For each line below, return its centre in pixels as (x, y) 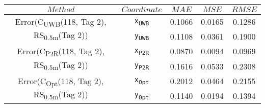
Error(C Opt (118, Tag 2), (61, 81)
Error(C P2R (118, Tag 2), (61, 52)
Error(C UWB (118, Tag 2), (61, 23)
